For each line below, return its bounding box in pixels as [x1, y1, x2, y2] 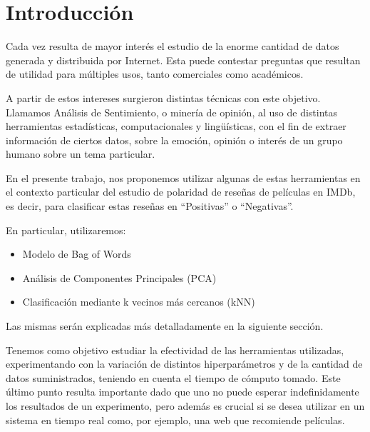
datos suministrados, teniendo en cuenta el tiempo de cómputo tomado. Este [6, 370, 341, 385]
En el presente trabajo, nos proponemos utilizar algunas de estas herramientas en [6, 170, 361, 185]
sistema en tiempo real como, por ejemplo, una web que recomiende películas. [6, 412, 345, 427]
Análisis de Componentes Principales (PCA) [22, 270, 217, 285]
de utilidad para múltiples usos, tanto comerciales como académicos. [6, 66, 304, 81]
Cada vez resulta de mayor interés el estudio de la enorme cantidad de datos [6, 39, 339, 54]
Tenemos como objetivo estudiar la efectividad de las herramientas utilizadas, [6, 342, 344, 357]
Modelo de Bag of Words [22, 246, 131, 261]
